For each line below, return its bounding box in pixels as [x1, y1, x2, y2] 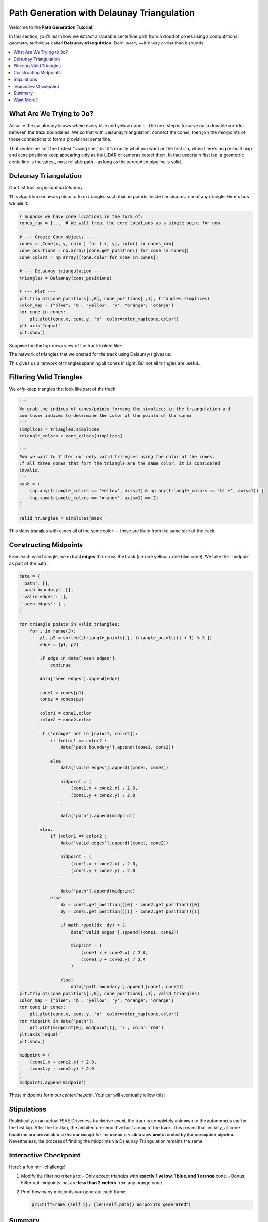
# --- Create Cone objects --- [19, 234, 95, 240]
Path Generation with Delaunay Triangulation [9, 7, 195, 18]
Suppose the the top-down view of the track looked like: [9, 342, 122, 348]
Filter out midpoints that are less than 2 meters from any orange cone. [21, 1179, 164, 1185]
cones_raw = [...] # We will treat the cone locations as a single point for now [19, 220, 221, 226]
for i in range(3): [29, 628, 77, 634]
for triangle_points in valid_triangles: [19, 621, 120, 627]
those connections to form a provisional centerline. [9, 136, 112, 142]
